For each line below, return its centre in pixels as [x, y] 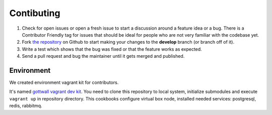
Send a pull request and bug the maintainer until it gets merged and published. [103, 56]
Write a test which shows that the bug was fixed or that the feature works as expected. [112, 49]
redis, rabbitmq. [26, 106]
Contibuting [35, 13]
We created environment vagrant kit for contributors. [64, 82]
